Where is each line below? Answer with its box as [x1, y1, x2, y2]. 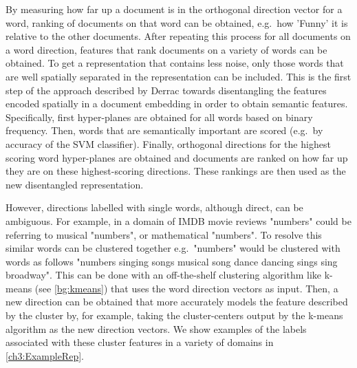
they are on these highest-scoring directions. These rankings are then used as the [6, 164, 346, 178]
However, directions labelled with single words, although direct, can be [6, 200, 303, 215]
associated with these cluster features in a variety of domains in [6, 335, 274, 349]
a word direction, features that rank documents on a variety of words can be [6, 42, 327, 56]
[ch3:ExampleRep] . [6, 348, 84, 362]
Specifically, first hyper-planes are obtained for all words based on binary [6, 109, 313, 124]
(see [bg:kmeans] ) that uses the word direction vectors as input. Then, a [34, 281, 338, 295]
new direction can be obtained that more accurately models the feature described [6, 294, 348, 309]
